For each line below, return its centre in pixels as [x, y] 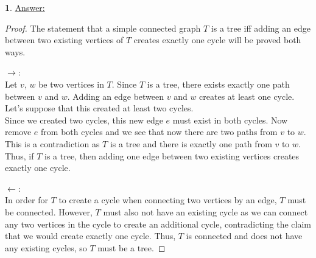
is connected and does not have [244, 236]
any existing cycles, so [46, 247]
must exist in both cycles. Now [230, 120]
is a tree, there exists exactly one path [218, 84]
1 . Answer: [25, 7]
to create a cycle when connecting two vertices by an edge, [168, 200]
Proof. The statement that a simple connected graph [103, 28]
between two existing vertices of [64, 40]
